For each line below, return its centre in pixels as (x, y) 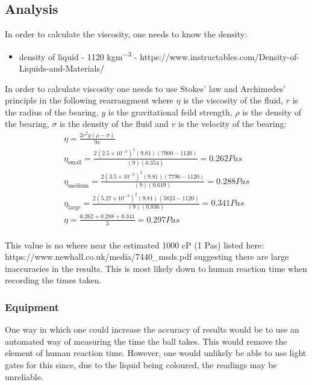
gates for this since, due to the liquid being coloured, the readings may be (141, 365)
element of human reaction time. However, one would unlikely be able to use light (156, 353)
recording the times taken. (53, 280)
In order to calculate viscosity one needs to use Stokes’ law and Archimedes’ (145, 88)
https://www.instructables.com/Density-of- (220, 56)
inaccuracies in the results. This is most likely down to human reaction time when (156, 268)
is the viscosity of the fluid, (233, 100)
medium (78, 186)
